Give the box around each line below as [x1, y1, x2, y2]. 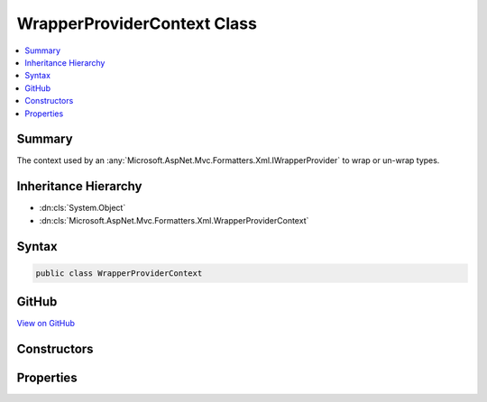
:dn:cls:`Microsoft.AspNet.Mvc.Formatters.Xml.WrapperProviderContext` [39, 215, 309, 225]
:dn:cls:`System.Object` [39, 203, 126, 214]
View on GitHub [16, 318, 76, 329]
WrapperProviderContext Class [16, 14, 257, 33]
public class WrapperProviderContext [35, 268, 203, 279]
